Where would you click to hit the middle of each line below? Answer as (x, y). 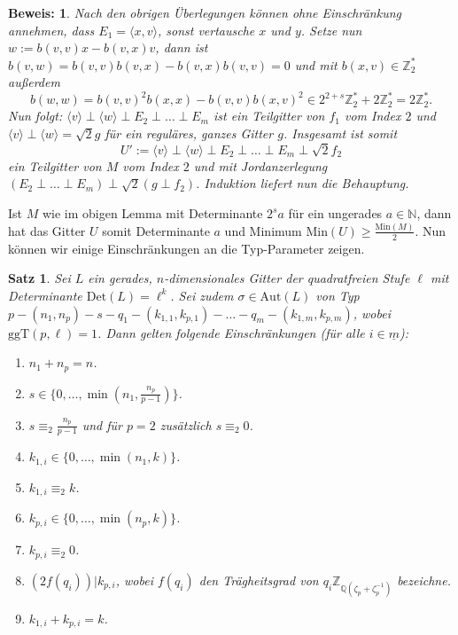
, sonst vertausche (206, 30)
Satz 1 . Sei (39, 278)
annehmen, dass (51, 30)
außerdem (34, 82)
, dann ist (182, 47)
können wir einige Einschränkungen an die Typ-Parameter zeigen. (186, 248)
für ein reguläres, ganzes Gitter (189, 133)
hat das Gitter (47, 230)
